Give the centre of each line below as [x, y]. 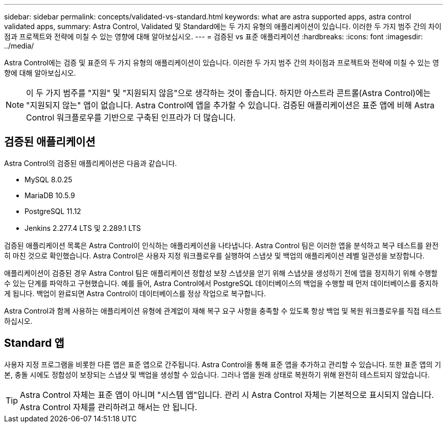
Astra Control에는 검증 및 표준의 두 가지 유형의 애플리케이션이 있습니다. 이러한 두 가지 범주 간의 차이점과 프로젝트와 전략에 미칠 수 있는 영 [222, 63]
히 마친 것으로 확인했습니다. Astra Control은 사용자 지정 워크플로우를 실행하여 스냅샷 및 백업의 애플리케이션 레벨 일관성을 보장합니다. [214, 255]
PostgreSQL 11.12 [53, 211]
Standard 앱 [34, 343]
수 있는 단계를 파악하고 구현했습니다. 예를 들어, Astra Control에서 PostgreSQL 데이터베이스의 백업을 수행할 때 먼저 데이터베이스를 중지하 [221, 283]
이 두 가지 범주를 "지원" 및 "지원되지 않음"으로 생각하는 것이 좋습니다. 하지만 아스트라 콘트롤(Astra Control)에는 [228, 93]
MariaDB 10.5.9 [50, 195]
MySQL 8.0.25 [48, 179]
